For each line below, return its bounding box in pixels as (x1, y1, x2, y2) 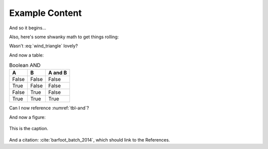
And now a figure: (9, 114, 46, 120)
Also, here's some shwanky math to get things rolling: (9, 34, 119, 40)
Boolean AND (9, 62, 41, 69)
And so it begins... (9, 25, 47, 31)
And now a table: (9, 52, 44, 58)
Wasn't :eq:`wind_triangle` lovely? (9, 43, 78, 49)
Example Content (9, 7, 82, 18)
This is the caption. (9, 126, 48, 132)
